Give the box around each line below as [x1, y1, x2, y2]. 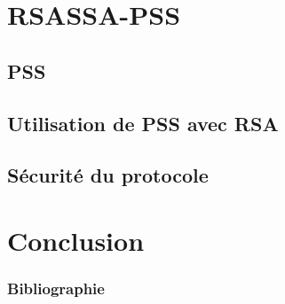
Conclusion [7, 222, 145, 258]
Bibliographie [7, 277, 105, 300]
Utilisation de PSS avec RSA [7, 109, 279, 136]
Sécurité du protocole [7, 161, 209, 189]
